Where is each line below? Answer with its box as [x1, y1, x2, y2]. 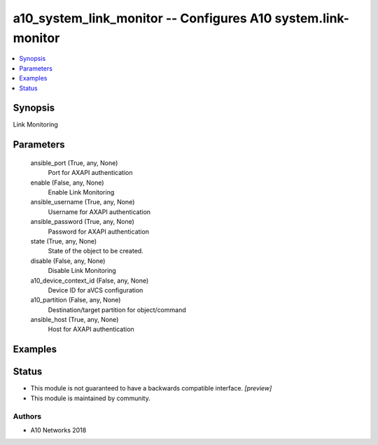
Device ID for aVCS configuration [48, 285, 143, 294]
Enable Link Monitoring [48, 188, 115, 196]
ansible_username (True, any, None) [30, 198, 135, 206]
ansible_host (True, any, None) [30, 316, 119, 324]
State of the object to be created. [48, 247, 143, 255]
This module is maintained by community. [30, 394, 150, 402]
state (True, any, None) [30, 236, 97, 245]
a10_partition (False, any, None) [30, 296, 121, 304]
